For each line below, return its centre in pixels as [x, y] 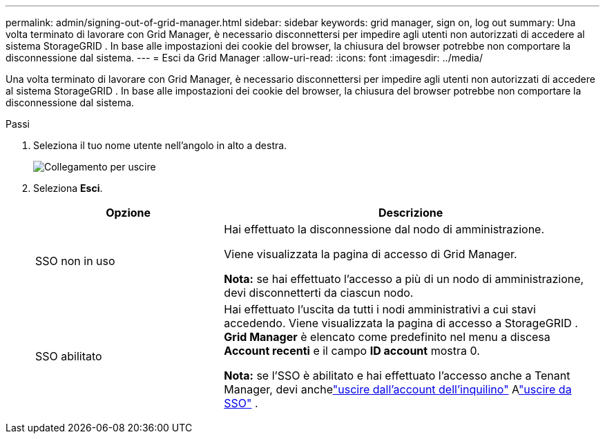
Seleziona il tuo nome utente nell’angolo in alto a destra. [160, 145]
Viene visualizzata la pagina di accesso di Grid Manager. [371, 254]
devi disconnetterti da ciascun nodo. [319, 293]
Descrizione [411, 213]
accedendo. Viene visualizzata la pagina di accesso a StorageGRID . [401, 323]
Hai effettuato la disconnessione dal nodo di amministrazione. [384, 229]
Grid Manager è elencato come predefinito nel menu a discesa [387, 337]
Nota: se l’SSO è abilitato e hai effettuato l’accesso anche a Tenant [397, 375]
